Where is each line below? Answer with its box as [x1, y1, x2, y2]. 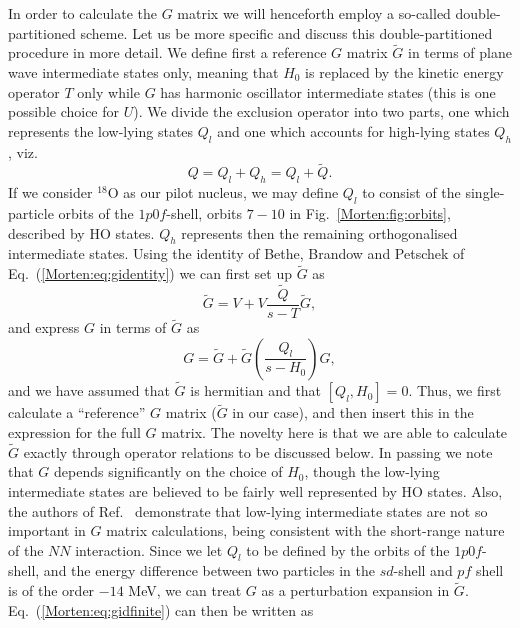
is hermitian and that [190, 380, 322, 401]
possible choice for [8, 101, 120, 122]
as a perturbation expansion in [261, 580, 450, 601]
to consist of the [362, 182, 461, 203]
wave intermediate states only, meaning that [8, 62, 279, 82]
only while [77, 81, 140, 102]
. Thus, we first [408, 380, 502, 401]
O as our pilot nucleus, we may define [107, 182, 339, 203]
